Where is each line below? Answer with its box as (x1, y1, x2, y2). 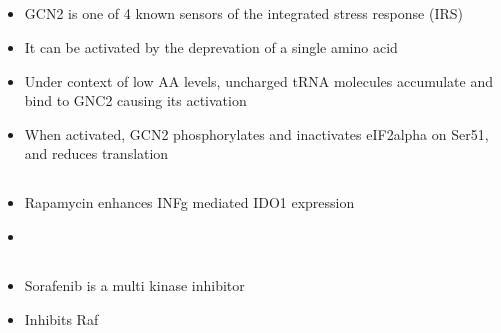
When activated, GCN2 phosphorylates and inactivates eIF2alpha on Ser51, (24, 123, 489, 144)
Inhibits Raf (24, 308, 99, 329)
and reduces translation (24, 143, 169, 164)
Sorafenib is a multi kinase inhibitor (24, 274, 245, 295)
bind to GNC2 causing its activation (24, 90, 247, 111)
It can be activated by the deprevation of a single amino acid (24, 36, 398, 57)
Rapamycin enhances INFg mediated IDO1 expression (24, 192, 355, 213)
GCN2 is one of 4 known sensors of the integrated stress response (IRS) (24, 3, 463, 24)
